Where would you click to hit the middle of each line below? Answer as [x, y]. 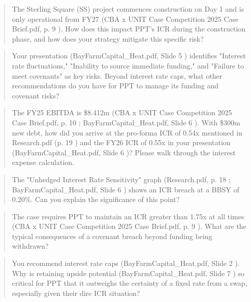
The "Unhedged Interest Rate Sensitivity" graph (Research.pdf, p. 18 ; [121, 179]
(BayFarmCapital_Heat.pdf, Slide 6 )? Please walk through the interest [124, 152]
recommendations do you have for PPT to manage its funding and [115, 86]
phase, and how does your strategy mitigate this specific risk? [108, 38]
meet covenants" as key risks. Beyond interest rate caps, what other [117, 75]
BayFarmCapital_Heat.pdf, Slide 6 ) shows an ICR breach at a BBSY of [125, 189]
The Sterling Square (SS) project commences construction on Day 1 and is [128, 9]
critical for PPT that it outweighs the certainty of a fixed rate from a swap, [130, 283]
